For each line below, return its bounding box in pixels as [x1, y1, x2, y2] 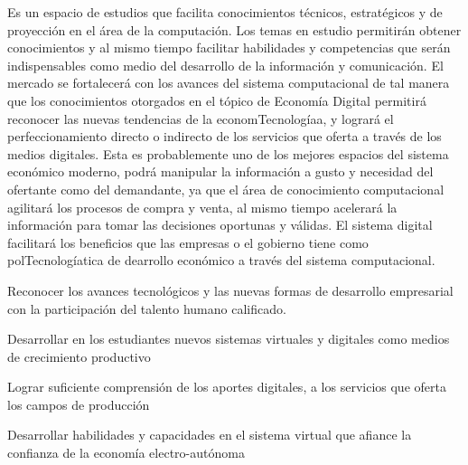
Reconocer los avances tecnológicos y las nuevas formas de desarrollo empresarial [7, 280, 454, 299]
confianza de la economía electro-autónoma [7, 443, 245, 462]
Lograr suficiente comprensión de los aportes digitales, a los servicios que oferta [7, 377, 446, 396]
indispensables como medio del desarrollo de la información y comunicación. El [7, 55, 444, 74]
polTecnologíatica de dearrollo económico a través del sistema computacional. [7, 251, 435, 270]
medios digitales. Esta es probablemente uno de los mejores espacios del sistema [7, 144, 449, 163]
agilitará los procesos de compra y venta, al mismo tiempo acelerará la [7, 197, 398, 216]
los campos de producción [7, 394, 150, 413]
